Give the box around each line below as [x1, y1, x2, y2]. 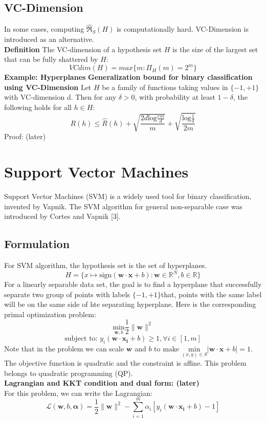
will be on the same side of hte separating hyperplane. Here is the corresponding [4, 299, 256, 309]
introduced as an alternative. [4, 34, 94, 45]
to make [154, 343, 180, 353]
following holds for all [4, 102, 72, 113]
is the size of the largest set [172, 43, 258, 54]
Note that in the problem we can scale [4, 343, 124, 353]
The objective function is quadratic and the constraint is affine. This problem [4, 358, 247, 368]
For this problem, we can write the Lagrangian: [4, 387, 152, 398]
